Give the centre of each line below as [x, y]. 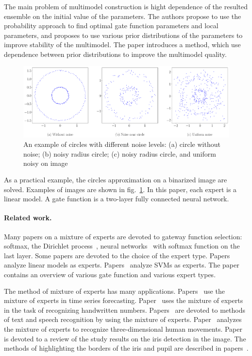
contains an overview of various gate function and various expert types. [110, 275]
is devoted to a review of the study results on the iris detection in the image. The [125, 338]
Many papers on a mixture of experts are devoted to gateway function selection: [123, 236]
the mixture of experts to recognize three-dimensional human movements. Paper [123, 329]
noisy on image [46, 163]
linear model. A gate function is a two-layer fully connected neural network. [117, 199]
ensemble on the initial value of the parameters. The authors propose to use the [123, 16]
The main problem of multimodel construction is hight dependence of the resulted [126, 6]
